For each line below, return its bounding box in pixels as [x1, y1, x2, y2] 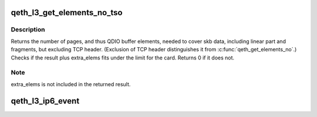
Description [11, 26, 45, 34]
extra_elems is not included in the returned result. [11, 80, 131, 87]
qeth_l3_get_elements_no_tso [11, 8, 123, 17]
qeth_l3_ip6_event [11, 96, 80, 106]
